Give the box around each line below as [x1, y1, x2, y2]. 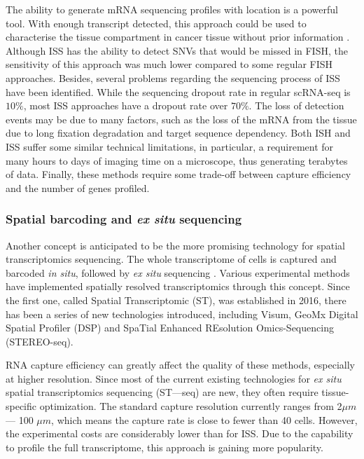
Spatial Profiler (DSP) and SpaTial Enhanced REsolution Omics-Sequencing [6, 320, 334, 335]
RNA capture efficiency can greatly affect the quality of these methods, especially [6, 357, 355, 372]
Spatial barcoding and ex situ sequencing [6, 210, 242, 228]
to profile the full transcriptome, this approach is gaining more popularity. [6, 439, 323, 454]
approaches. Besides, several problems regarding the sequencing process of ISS [6, 70, 340, 85]
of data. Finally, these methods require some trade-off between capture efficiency [6, 167, 351, 181]
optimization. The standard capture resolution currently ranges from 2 [39, 399, 342, 413]
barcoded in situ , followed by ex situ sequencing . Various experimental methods [6, 265, 350, 280]
